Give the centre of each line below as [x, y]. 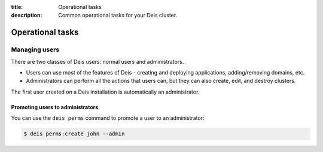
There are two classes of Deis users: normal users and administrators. [97, 61]
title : [17, 7]
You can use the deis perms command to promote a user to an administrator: [108, 118]
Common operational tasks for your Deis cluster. [118, 15]
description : [27, 15]
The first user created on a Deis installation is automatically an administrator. [105, 92]
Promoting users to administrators [55, 107]
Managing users [35, 49]
